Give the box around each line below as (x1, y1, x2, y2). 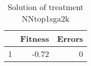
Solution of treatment (8, 1, 84, 13)
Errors (57, 33, 83, 44)
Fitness (20, 33, 50, 44)
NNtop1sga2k (22, 13, 70, 24)
